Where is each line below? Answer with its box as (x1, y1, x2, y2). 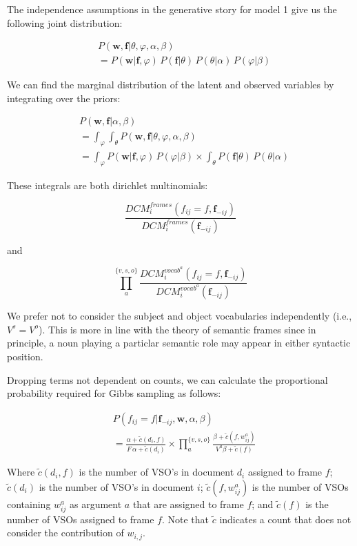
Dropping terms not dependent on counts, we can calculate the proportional (7, 372, 328, 387)
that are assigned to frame (132, 496, 244, 511)
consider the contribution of (7, 525, 124, 540)
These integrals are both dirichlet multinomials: (7, 178, 208, 193)
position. (7, 349, 43, 363)
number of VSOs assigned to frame (7, 511, 154, 526)
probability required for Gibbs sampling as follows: (7, 386, 221, 400)
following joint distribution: (7, 15, 123, 30)
